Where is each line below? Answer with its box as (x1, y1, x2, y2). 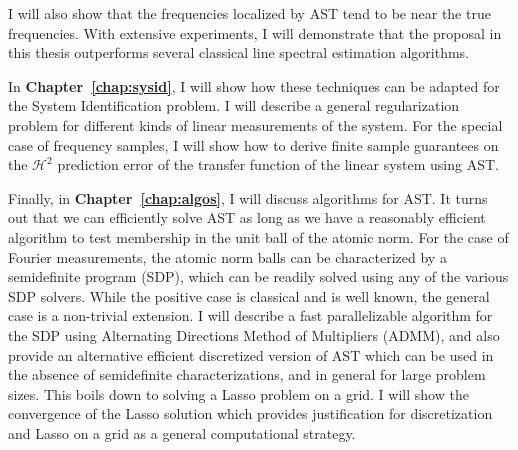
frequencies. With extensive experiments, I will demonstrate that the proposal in (8, 22, 502, 43)
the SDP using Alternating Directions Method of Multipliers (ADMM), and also (8, 324, 500, 345)
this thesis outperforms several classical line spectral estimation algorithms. (8, 42, 469, 63)
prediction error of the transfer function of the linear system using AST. (57, 154, 499, 175)
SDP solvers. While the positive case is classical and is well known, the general (8, 285, 490, 306)
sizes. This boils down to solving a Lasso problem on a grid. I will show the (8, 383, 469, 404)
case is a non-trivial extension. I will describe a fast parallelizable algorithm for (8, 305, 493, 326)
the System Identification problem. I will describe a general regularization (8, 95, 460, 116)
